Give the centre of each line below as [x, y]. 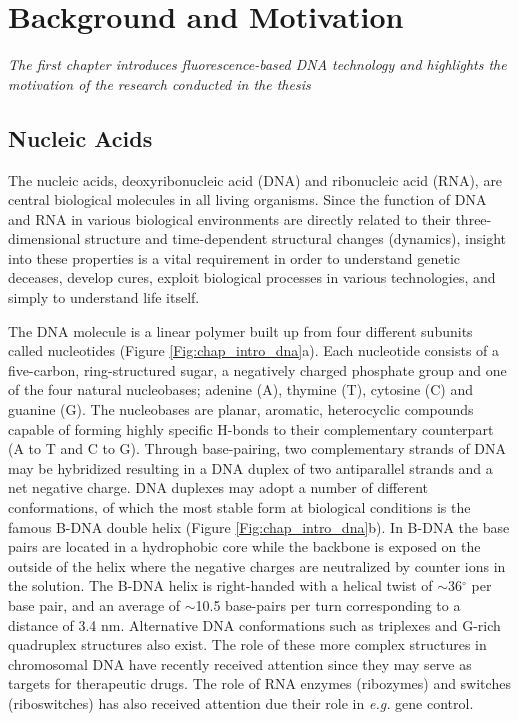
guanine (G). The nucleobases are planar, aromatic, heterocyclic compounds [241, 409]
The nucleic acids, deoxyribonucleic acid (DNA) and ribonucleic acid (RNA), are [255, 179]
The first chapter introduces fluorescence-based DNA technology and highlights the [257, 64]
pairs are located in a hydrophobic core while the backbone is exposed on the [244, 546]
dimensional [44, 238]
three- [473, 218]
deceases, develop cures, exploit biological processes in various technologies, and [252, 277]
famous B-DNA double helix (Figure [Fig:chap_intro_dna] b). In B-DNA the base [259, 526]
